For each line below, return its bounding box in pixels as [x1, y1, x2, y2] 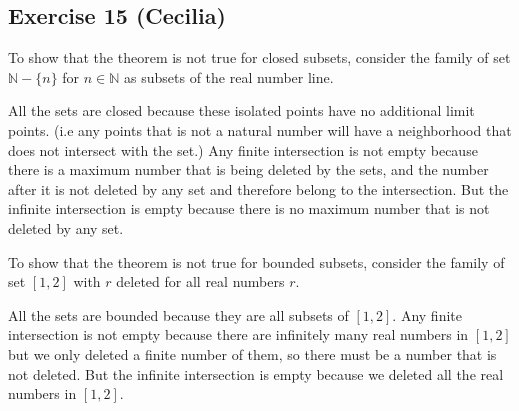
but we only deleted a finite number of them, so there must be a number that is [8, 343, 497, 364]
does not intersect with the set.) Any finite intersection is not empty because [8, 139, 478, 160]
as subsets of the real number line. [124, 66, 334, 87]
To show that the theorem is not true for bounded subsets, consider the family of [8, 251, 505, 272]
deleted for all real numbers [116, 271, 285, 292]
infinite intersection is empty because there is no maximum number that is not [8, 198, 490, 219]
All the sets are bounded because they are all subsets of [8, 304, 349, 325]
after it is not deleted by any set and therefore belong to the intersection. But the [8, 178, 509, 199]
